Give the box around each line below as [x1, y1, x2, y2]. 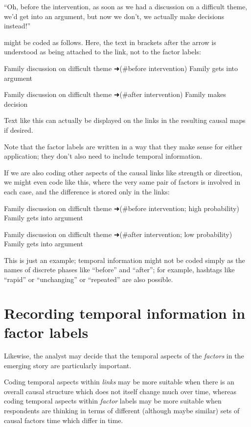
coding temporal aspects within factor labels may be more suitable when [4, 396, 222, 406]
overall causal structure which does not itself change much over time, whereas [4, 386, 236, 396]
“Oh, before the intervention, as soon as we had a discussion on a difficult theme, [4, 1, 248, 11]
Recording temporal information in [4, 303, 246, 323]
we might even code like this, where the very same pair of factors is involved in [4, 177, 241, 187]
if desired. [4, 124, 33, 135]
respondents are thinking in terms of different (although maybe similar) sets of [4, 405, 240, 415]
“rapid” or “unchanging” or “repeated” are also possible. [4, 274, 173, 285]
